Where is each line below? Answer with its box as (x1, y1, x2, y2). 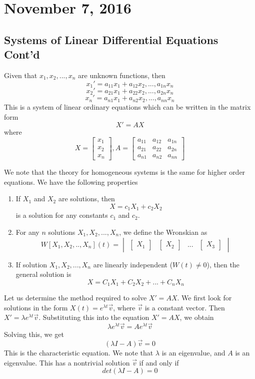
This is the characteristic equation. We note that (4, 347, 153, 358)
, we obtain (179, 312, 214, 322)
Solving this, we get (4, 329, 64, 339)
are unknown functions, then (78, 70, 165, 80)
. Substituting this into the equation (38, 312, 149, 322)
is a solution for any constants (15, 210, 108, 220)
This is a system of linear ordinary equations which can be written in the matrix (4, 101, 251, 112)
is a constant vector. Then (144, 302, 225, 312)
